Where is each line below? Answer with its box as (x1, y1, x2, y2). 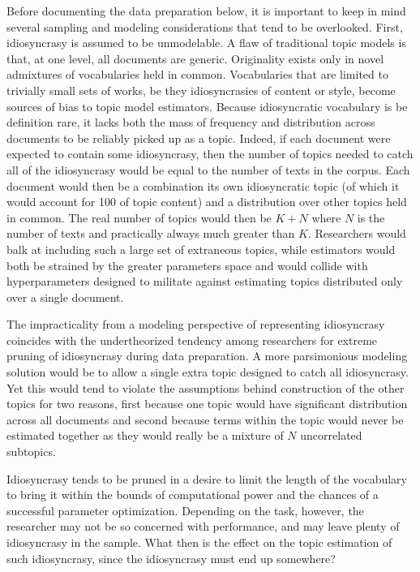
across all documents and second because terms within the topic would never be (6, 411, 404, 428)
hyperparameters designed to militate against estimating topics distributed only (6, 273, 403, 290)
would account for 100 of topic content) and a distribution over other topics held (6, 193, 407, 210)
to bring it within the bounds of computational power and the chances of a (6, 486, 379, 503)
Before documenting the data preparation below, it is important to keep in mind (6, 2, 406, 19)
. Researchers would (307, 225, 406, 242)
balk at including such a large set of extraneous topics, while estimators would (6, 240, 396, 257)
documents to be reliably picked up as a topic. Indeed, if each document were (6, 129, 391, 146)
